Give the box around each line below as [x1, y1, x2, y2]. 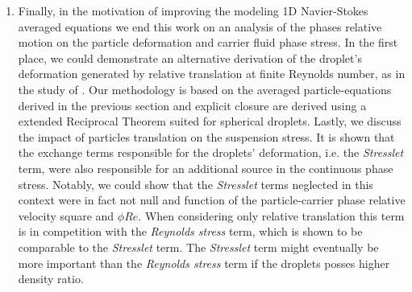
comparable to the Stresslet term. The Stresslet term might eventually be [18, 238, 379, 255]
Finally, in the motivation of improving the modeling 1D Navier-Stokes [18, 2, 368, 19]
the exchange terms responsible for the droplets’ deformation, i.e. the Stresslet [18, 144, 404, 161]
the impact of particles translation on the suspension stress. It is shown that [18, 128, 395, 145]
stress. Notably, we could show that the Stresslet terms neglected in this [18, 175, 373, 192]
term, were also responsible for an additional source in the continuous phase [18, 159, 393, 176]
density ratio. [18, 270, 84, 287]
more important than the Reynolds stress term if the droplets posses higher [18, 254, 390, 271]
